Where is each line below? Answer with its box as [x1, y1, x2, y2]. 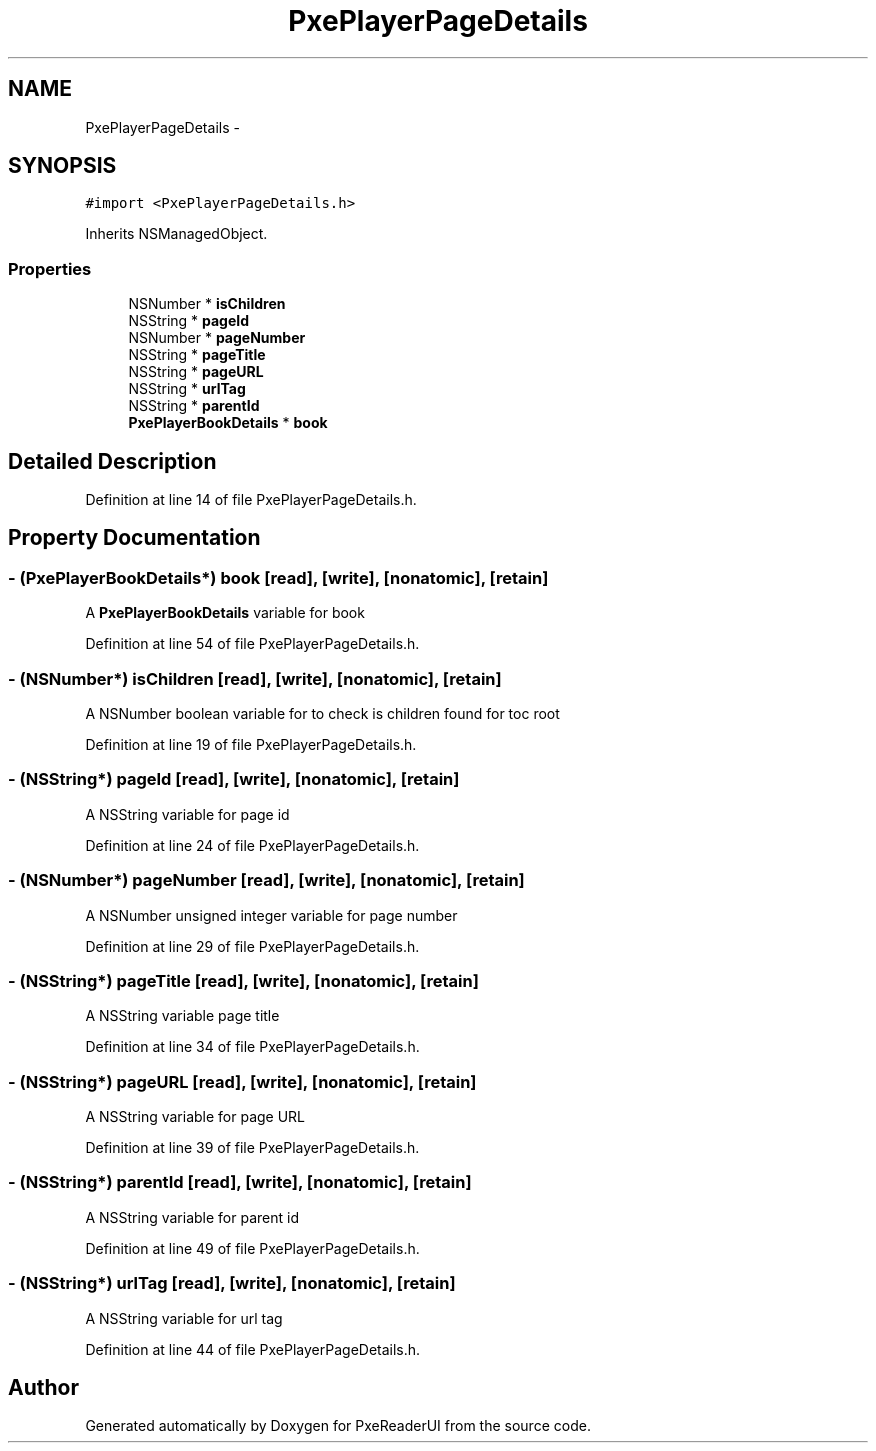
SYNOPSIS [8, 153, 117, 179]
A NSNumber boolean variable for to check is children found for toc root [85, 705, 560, 722]
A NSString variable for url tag [85, 1309, 283, 1327]
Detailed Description [8, 448, 217, 474]
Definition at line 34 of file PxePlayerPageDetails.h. [85, 1038, 420, 1056]
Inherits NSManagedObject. [85, 225, 268, 243]
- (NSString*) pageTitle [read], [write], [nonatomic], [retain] [8, 970, 479, 991]
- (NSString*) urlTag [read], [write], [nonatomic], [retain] [8, 1273, 456, 1294]
